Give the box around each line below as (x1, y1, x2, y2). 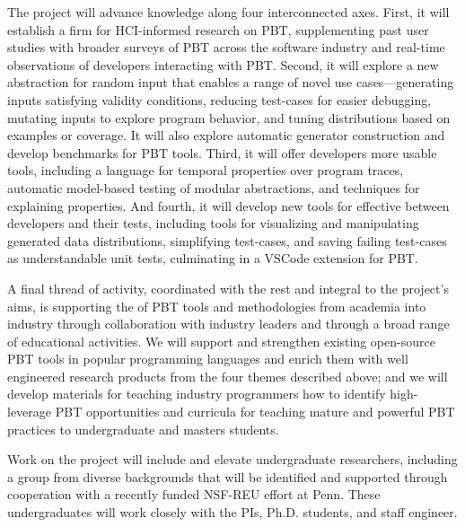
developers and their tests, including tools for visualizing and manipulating (7, 214, 419, 233)
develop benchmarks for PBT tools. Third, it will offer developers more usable (7, 143, 437, 162)
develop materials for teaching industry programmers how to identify (7, 384, 386, 403)
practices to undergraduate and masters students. (7, 419, 279, 438)
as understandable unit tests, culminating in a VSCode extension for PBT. (7, 249, 418, 268)
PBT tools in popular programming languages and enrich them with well (7, 349, 408, 368)
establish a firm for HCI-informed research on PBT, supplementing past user (7, 20, 429, 39)
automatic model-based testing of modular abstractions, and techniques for (7, 178, 420, 197)
